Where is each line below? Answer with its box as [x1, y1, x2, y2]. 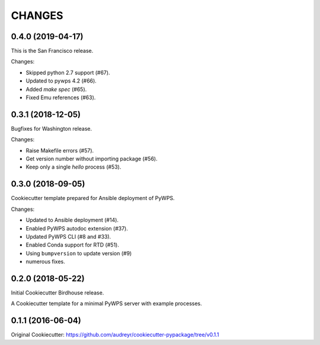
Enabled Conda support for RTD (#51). [25, 241, 120, 249]
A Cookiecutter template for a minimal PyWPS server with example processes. [11, 300, 203, 307]
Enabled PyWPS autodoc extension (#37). [25, 224, 129, 232]
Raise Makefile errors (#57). [25, 147, 94, 154]
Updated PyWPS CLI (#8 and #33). [25, 233, 111, 240]
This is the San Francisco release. [11, 48, 94, 55]
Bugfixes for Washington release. [11, 125, 92, 132]
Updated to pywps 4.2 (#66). [25, 77, 97, 84]
